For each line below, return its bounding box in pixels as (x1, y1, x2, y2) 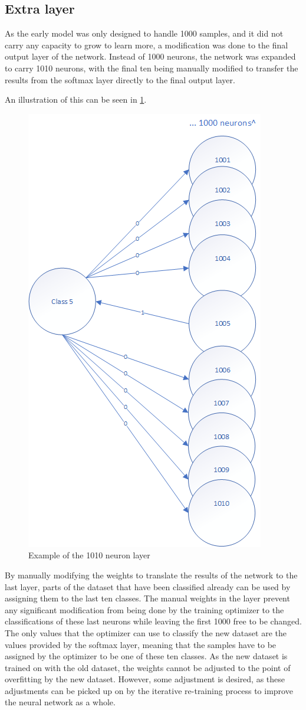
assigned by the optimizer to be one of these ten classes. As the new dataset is (5, 650, 288, 662)
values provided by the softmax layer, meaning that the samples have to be (5, 638, 277, 650)
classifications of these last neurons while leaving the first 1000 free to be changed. (5, 615, 302, 627)
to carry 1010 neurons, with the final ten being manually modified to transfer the (5, 61, 298, 74)
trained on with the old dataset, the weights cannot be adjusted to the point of (5, 661, 291, 673)
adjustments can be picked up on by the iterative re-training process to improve (5, 684, 293, 696)
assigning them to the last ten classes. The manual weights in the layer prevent (5, 592, 290, 604)
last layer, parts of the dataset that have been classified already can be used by (5, 580, 291, 593)
